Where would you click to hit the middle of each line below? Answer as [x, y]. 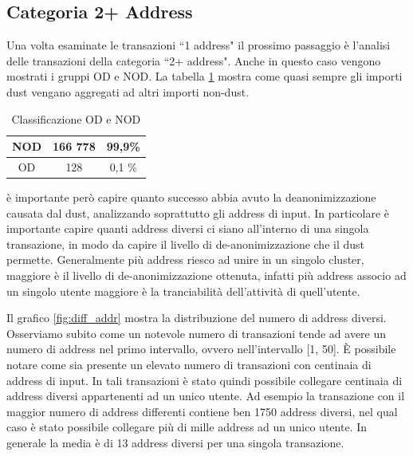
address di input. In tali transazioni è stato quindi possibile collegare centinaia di [205, 380]
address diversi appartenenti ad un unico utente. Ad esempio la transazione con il [206, 396]
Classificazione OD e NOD [76, 118]
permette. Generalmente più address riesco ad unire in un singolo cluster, [185, 259]
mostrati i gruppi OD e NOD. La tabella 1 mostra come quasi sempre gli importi [205, 76]
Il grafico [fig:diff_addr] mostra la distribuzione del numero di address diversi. [197, 318]
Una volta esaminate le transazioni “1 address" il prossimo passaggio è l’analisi [199, 45]
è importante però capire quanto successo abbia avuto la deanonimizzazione [191, 197]
